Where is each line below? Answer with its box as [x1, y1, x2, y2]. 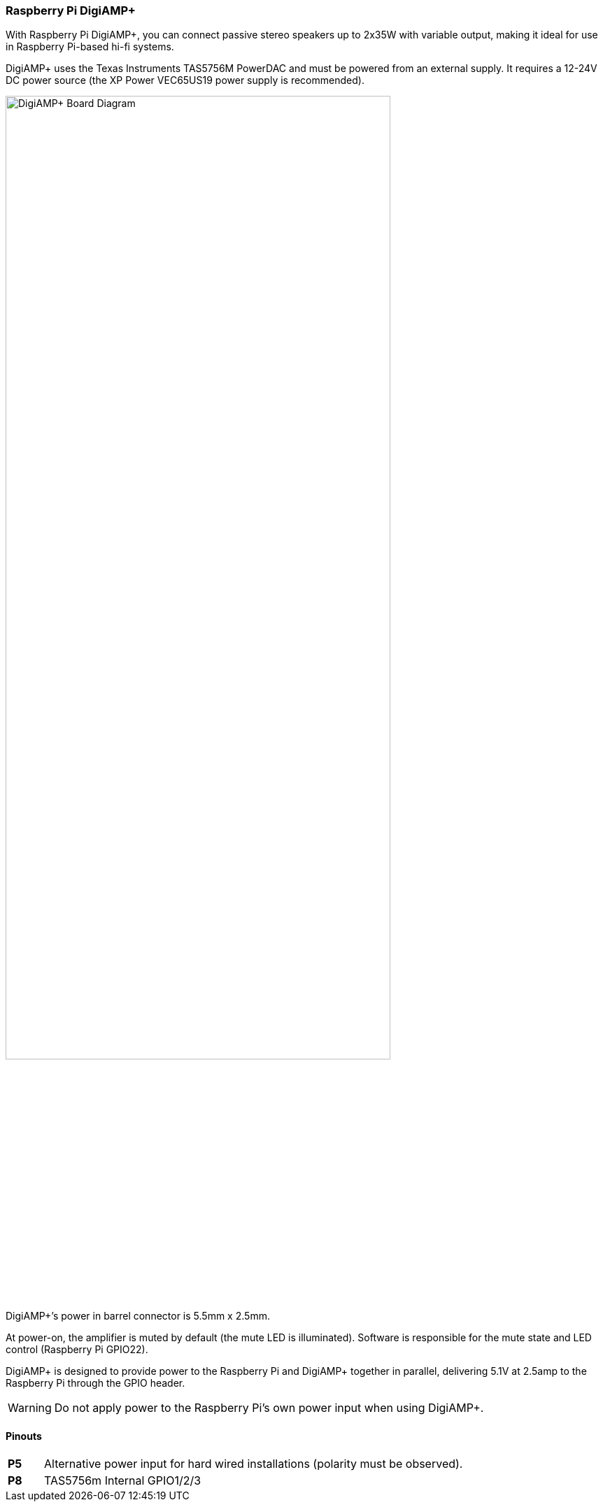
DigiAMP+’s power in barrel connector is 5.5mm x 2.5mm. [6, 1309, 270, 1322]
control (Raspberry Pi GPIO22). [6, 1343, 148, 1355]
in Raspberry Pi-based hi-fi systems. [6, 41, 174, 53]
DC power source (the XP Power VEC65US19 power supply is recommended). [6, 74, 364, 87]
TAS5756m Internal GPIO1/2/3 [44, 1473, 201, 1488]
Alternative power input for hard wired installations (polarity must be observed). [44, 1457, 463, 1471]
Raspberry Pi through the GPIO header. [6, 1376, 185, 1389]
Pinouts [6, 1429, 42, 1442]
